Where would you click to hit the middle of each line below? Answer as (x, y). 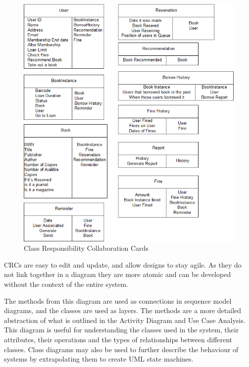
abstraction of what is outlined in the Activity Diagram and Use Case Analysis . (125, 320)
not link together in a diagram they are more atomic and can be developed (118, 274)
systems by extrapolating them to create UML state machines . (99, 359)
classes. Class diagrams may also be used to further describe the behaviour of (121, 349)
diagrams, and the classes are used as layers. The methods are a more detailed (123, 310)
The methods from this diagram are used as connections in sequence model (118, 300)
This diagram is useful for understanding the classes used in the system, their (122, 330)
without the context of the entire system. (66, 284)
